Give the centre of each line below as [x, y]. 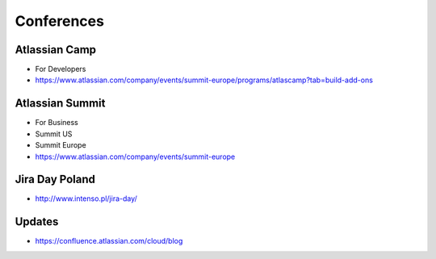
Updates [37, 222]
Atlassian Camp [56, 50]
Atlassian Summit [60, 104]
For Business [57, 123]
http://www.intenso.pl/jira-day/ [86, 198]
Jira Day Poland [55, 180]
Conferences [60, 21]
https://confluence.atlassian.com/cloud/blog [109, 241]
